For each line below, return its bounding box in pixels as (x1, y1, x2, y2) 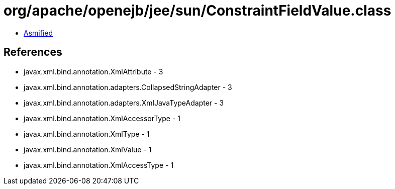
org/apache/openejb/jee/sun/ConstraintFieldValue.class (4, 2, 391, 19)
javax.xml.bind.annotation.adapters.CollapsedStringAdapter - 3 (24, 82, 232, 91)
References (4, 46, 62, 59)
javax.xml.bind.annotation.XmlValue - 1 (24, 145, 152, 154)
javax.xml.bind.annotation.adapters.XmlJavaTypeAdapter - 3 (24, 98, 224, 107)
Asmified (24, 28, 53, 37)
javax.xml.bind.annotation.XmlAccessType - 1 (24, 160, 174, 169)
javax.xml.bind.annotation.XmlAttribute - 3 (24, 67, 163, 76)
